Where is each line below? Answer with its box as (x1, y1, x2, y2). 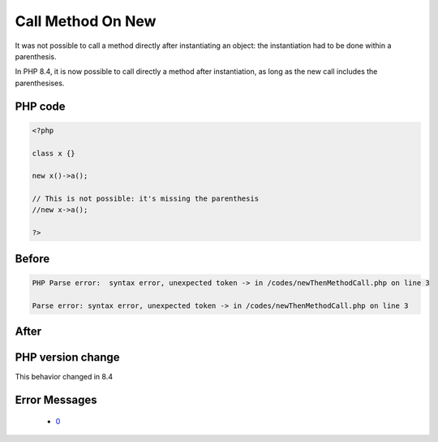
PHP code (15, 99, 66, 113)
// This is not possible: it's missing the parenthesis (32, 194, 260, 203)
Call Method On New (15, 12, 157, 30)
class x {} (32, 149, 75, 158)
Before (15, 252, 50, 266)
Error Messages (15, 392, 97, 406)
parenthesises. (15, 78, 65, 88)
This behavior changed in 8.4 (15, 372, 114, 382)
